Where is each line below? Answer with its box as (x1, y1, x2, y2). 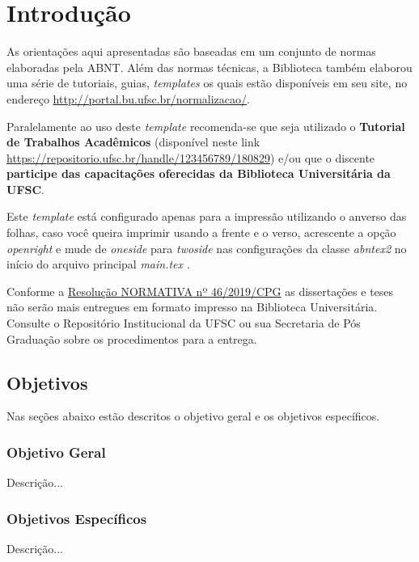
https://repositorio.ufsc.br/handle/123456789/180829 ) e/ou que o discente (6, 149, 375, 166)
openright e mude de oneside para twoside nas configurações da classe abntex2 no (6, 239, 407, 256)
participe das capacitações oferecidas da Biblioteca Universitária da (6, 165, 391, 182)
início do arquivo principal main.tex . (6, 256, 190, 273)
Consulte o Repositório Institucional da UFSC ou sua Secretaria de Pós (6, 315, 361, 332)
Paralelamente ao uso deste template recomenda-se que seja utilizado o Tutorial (6, 117, 405, 134)
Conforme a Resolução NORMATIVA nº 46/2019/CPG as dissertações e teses (6, 282, 394, 299)
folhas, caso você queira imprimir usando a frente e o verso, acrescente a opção (6, 224, 396, 241)
